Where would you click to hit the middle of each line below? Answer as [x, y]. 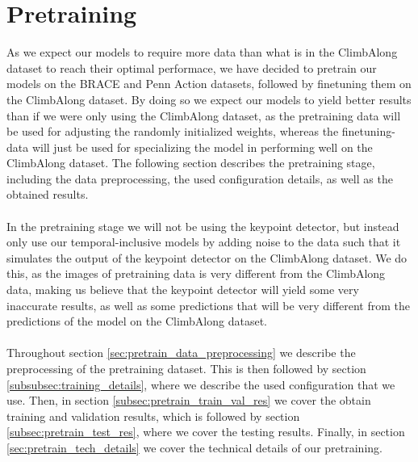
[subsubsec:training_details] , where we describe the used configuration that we [201, 384]
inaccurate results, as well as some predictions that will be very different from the [208, 305]
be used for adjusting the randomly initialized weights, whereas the [173, 131]
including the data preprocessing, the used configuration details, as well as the [200, 178]
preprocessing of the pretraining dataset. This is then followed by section [186, 368]
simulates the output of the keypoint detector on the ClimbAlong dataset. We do [207, 257]
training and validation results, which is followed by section [153, 416]
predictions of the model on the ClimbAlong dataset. [137, 321]
